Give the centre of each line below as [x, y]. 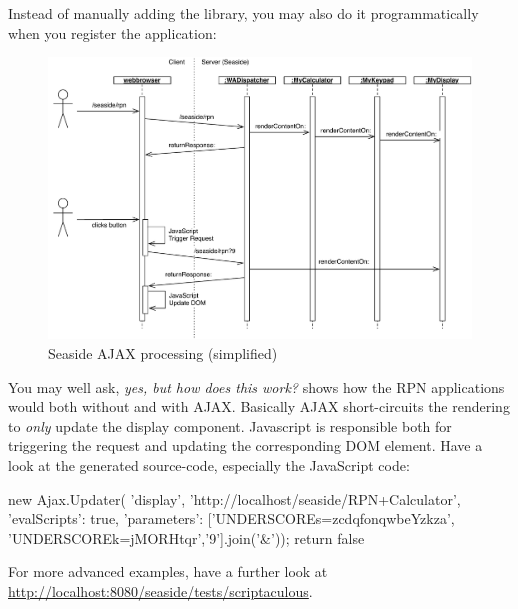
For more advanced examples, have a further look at [168, 571]
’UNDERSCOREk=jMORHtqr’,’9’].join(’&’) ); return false [186, 537]
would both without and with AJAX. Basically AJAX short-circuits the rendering [259, 406]
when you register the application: [112, 32]
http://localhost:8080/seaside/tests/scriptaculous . [160, 590]
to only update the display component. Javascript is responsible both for [230, 425]
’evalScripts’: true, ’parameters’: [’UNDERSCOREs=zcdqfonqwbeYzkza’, [231, 518]
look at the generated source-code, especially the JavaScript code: [209, 465]
